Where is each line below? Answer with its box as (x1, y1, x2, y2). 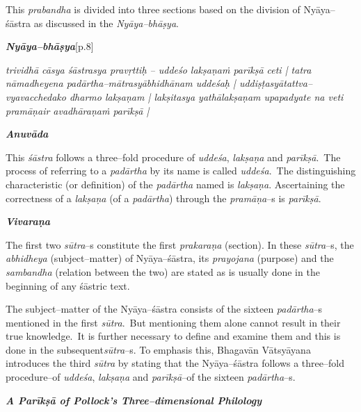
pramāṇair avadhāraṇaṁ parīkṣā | (6, 103, 150, 117)
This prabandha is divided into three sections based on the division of (6, 2, 300, 16)
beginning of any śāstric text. (6, 278, 130, 292)
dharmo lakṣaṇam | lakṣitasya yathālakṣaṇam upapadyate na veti (69, 89, 344, 104)
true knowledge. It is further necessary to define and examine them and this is (6, 329, 341, 343)
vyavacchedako (6, 89, 66, 104)
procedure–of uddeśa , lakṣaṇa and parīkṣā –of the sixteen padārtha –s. (6, 370, 296, 384)
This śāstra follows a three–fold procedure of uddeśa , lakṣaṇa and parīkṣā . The (6, 149, 341, 164)
